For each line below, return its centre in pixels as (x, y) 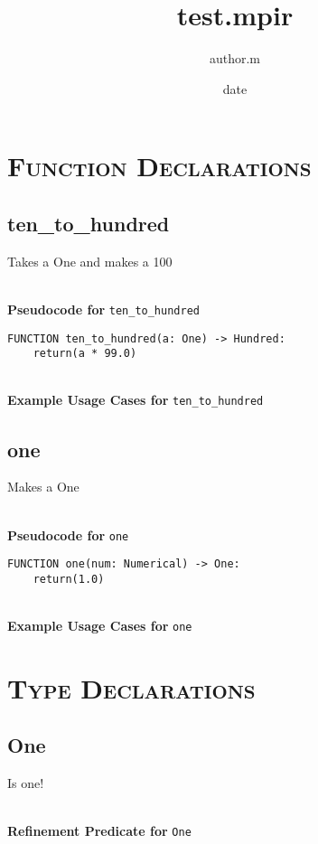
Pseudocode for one (68, 535)
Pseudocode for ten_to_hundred (103, 309)
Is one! (26, 783)
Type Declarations (131, 687)
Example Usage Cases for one (100, 626)
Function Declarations (159, 166)
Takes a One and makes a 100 (90, 261)
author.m (235, 58)
